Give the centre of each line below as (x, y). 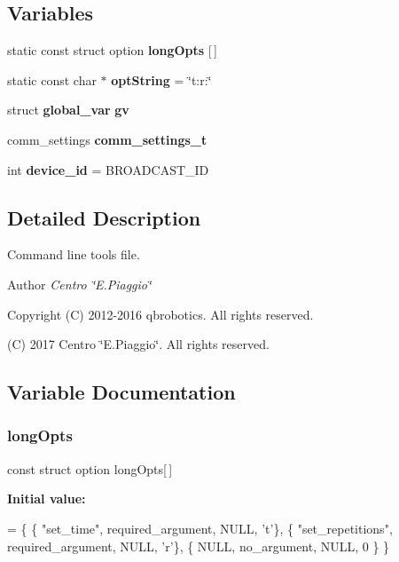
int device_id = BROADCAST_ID (108, 169)
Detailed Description (104, 217)
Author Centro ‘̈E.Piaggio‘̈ (79, 284)
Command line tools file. (74, 254)
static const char (52, 79)
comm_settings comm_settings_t (107, 139)
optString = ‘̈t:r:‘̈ (161, 79)
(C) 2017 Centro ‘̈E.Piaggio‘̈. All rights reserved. (138, 344)
